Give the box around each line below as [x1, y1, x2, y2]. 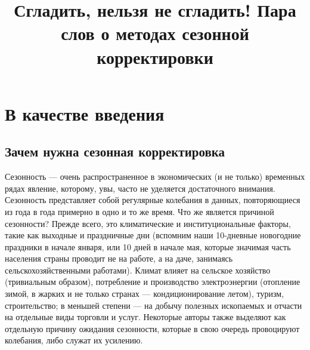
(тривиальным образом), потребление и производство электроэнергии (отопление [5, 275, 300, 288]
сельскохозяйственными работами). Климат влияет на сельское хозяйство [5, 263, 271, 276]
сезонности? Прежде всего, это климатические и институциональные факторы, [5, 217, 291, 229]
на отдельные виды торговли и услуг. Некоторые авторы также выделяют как [5, 311, 286, 323]
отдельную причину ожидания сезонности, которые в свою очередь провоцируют [5, 322, 300, 334]
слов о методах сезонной [61, 21, 249, 45]
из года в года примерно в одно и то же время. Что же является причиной [5, 205, 274, 217]
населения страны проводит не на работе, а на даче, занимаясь [5, 252, 233, 265]
